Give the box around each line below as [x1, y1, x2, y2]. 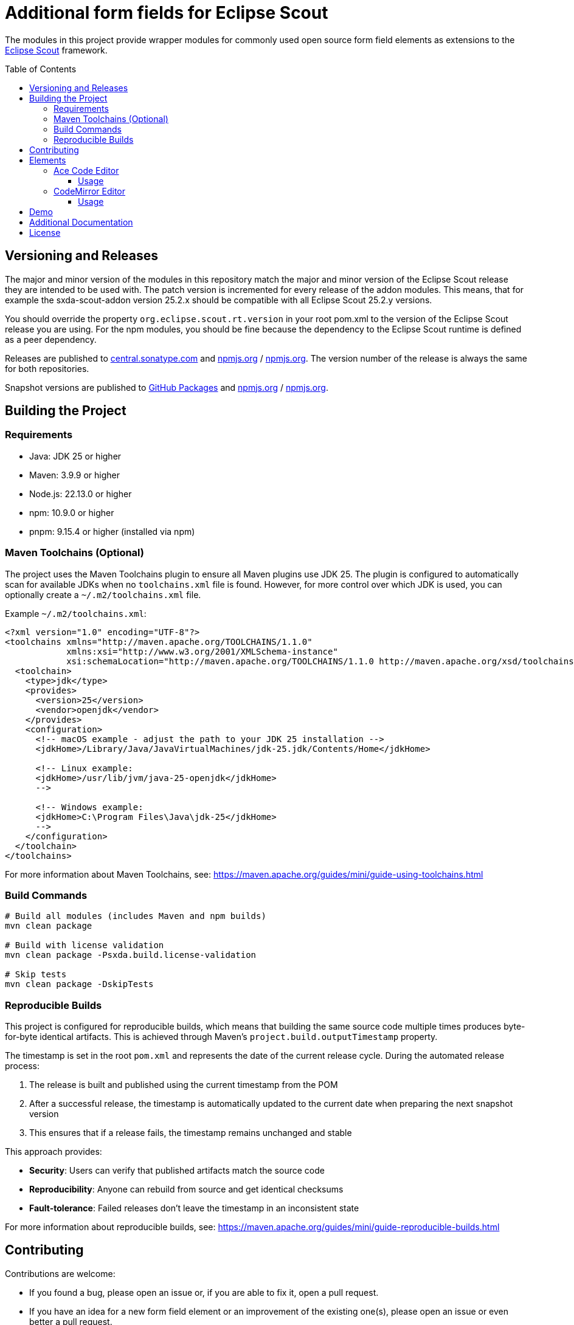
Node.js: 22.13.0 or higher [29, 488, 132, 499]
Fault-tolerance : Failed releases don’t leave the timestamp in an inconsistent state [29, 1203, 359, 1214]
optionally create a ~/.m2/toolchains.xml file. [5, 589, 201, 600]
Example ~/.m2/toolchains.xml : [5, 608, 147, 619]
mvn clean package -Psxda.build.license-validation [5, 950, 257, 960]
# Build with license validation [5, 940, 164, 951]
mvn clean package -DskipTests [5, 979, 154, 989]
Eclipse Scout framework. [5, 44, 108, 55]
